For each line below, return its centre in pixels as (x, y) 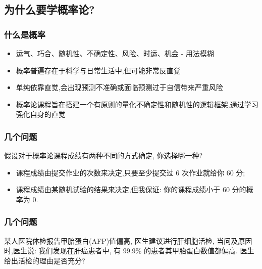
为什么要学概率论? (49, 9)
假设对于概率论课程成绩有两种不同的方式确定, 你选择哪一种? (103, 155)
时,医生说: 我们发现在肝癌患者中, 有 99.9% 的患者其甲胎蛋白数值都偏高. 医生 (129, 251)
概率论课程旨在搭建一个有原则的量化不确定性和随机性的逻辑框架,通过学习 (137, 104)
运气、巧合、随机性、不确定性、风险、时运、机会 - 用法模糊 (115, 53)
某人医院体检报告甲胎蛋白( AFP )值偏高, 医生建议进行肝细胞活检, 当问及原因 (128, 240)
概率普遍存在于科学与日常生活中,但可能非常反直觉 (98, 70)
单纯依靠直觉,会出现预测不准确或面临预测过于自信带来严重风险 (119, 87)
